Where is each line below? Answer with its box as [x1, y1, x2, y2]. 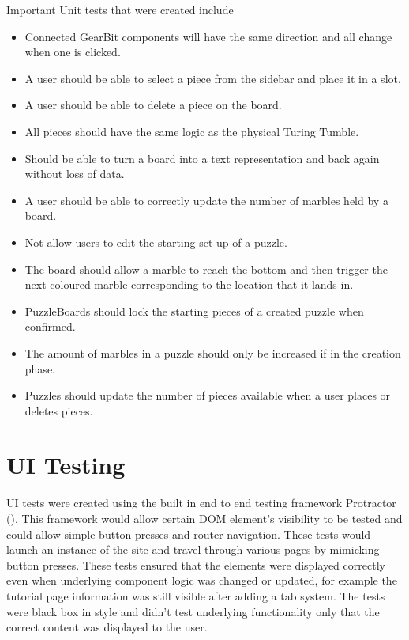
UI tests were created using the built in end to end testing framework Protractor [6, 494, 396, 511]
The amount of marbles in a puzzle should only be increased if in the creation [24, 344, 401, 361]
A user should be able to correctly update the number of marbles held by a [24, 191, 388, 208]
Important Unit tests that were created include [6, 2, 234, 17]
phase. [24, 360, 55, 377]
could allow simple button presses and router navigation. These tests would [6, 525, 371, 542]
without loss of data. [24, 165, 125, 182]
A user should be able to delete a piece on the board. [24, 97, 282, 113]
